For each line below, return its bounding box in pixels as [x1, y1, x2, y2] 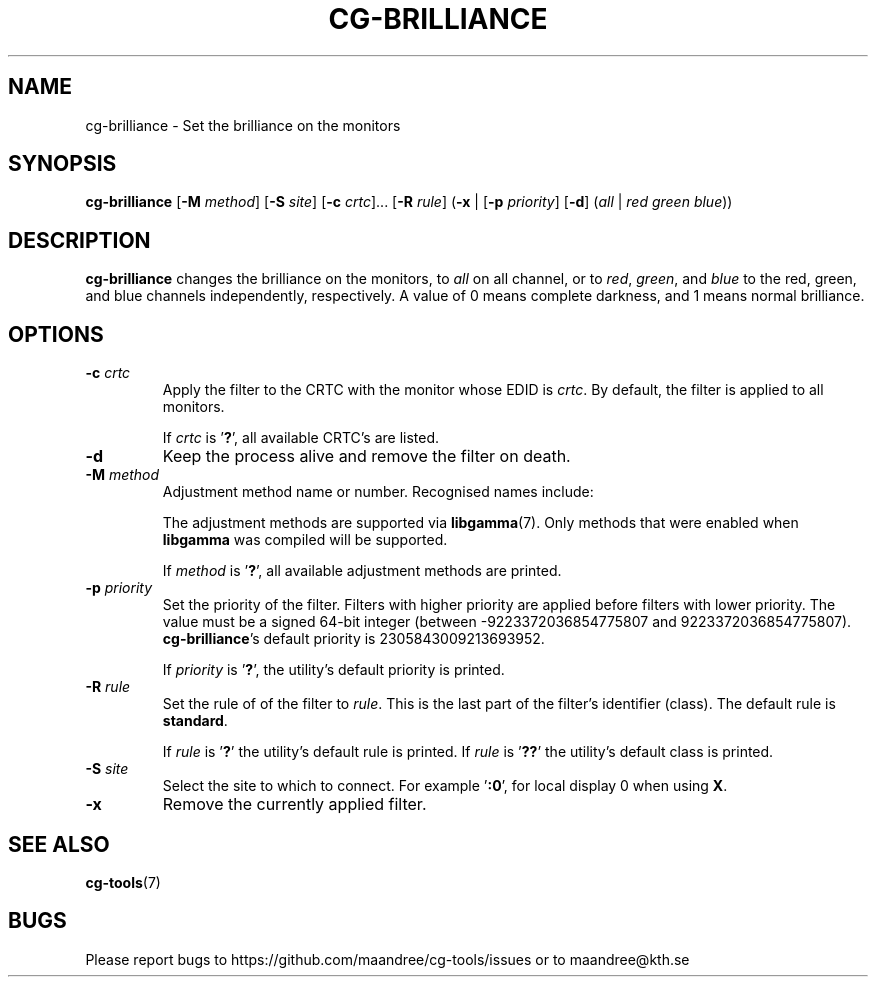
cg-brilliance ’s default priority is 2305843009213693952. [162, 630, 545, 648]
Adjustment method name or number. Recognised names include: [162, 483, 594, 501]
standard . [162, 712, 228, 730]
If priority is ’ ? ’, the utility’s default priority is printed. [162, 661, 505, 679]
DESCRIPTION [8, 227, 151, 253]
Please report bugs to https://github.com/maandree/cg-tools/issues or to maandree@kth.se [85, 950, 690, 968]
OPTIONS [8, 321, 104, 347]
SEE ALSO [8, 831, 110, 857]
